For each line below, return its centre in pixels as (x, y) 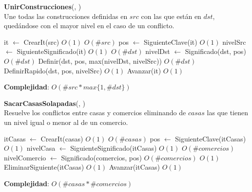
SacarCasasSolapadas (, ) (45, 103)
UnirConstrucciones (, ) (43, 6)
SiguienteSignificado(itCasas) (114, 148)
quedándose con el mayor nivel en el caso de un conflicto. (89, 26)
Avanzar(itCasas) (135, 167)
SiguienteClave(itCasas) (211, 138)
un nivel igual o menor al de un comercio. (66, 122)
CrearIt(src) (41, 42)
